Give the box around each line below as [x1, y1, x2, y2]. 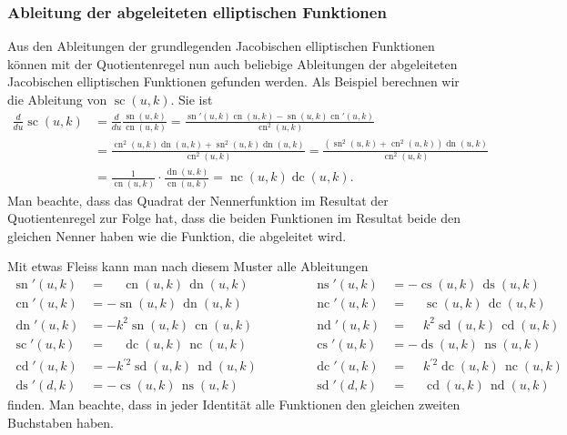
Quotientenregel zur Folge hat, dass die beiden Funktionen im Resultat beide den [7, 208, 461, 228]
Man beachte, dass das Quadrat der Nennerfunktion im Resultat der [7, 190, 389, 209]
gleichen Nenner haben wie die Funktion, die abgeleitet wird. [7, 226, 347, 245]
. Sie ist [170, 90, 213, 108]
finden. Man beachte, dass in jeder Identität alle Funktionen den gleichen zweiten [7, 395, 461, 414]
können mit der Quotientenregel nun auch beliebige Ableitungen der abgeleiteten [7, 54, 458, 73]
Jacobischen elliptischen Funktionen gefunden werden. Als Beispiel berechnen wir [7, 72, 460, 91]
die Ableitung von [7, 90, 107, 108]
